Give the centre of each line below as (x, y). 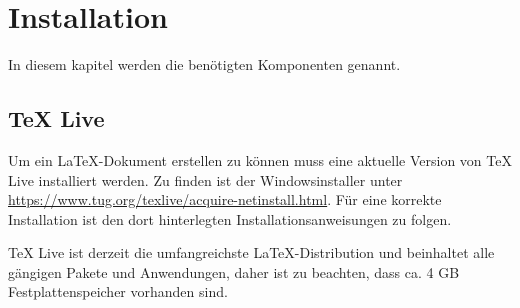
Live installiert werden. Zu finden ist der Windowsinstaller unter (205, 179)
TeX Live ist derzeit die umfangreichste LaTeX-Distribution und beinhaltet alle (251, 252)
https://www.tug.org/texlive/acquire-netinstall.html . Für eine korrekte (225, 199)
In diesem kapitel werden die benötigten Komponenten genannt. (204, 64)
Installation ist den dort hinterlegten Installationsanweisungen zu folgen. (230, 218)
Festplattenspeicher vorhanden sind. (118, 291)
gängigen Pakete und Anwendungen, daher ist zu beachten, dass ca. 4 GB (234, 271)
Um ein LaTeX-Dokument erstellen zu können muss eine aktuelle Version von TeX (260, 159)
